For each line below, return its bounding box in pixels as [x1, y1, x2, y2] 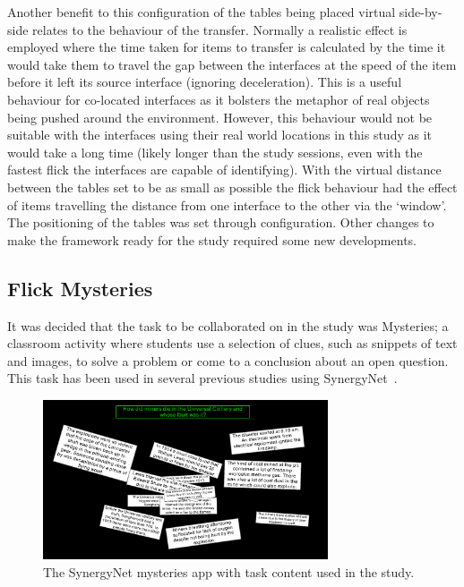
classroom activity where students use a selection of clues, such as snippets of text [7, 334, 458, 353]
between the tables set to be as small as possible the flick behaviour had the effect [7, 177, 458, 196]
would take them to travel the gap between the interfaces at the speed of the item [7, 55, 457, 73]
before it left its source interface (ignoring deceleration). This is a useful [7, 72, 402, 91]
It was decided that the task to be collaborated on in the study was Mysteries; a [7, 316, 449, 335]
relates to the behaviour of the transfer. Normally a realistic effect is [32, 20, 408, 38]
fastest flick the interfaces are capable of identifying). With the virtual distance [7, 160, 442, 179]
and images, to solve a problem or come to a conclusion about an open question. [7, 351, 449, 370]
